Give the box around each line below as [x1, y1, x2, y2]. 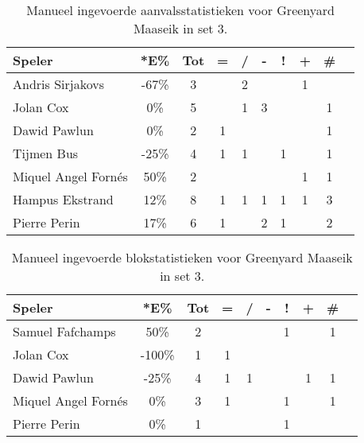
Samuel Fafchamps [13, 322, 116, 340]
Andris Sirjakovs [13, 75, 104, 93]
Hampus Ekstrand [13, 190, 114, 208]
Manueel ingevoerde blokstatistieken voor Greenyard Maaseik [11, 248, 353, 266]
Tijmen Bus [13, 144, 79, 162]
